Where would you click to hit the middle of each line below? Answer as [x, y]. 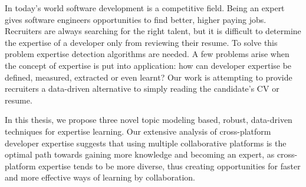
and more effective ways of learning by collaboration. [100, 177]
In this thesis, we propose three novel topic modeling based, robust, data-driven [149, 120]
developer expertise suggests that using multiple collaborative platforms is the [146, 143]
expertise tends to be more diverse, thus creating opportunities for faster [170, 166]
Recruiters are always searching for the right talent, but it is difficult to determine [153, 31]
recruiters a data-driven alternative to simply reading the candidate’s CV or [142, 89]
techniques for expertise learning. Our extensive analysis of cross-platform [138, 131]
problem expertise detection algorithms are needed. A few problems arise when [147, 54]
